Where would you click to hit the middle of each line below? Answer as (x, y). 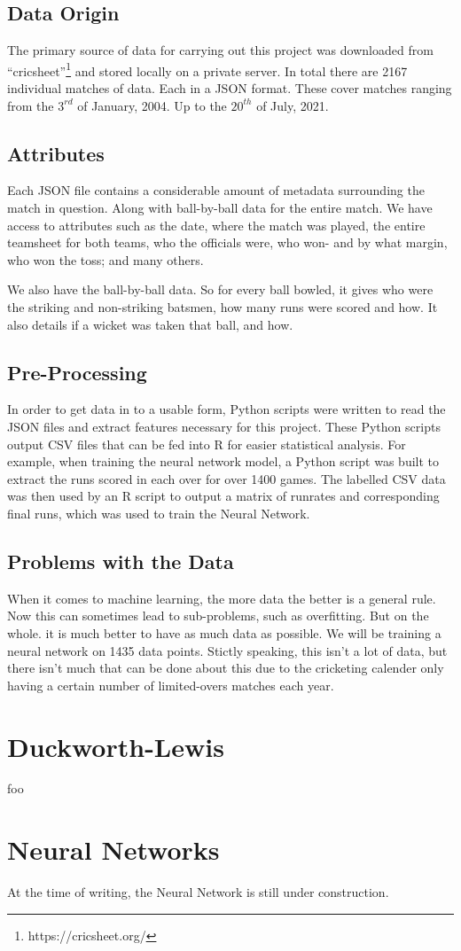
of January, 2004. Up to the (152, 105)
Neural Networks (113, 850)
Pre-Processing (77, 372)
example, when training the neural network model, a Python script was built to (223, 461)
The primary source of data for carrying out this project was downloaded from (220, 50)
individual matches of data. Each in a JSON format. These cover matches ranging (230, 88)
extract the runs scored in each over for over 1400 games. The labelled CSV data (227, 478)
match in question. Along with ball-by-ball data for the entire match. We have (220, 208)
